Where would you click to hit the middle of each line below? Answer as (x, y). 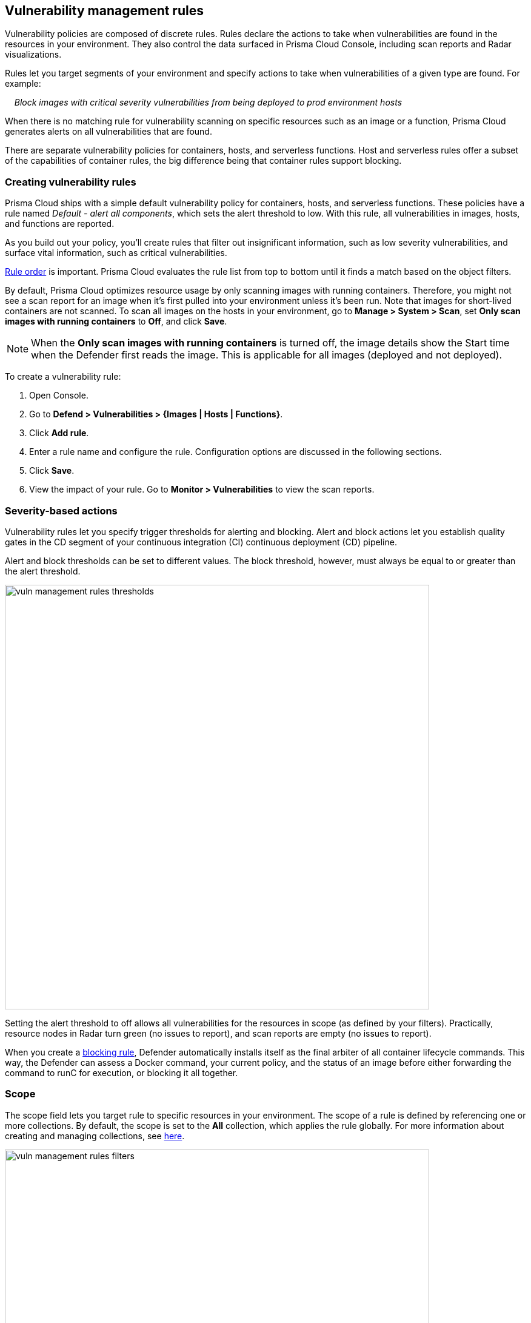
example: (23, 84)
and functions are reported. (60, 224)
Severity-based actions (61, 510)
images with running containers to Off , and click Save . (116, 321)
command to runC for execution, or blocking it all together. (122, 1072)
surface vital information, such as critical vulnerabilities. (116, 253)
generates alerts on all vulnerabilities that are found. (109, 132)
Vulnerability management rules (104, 11)
